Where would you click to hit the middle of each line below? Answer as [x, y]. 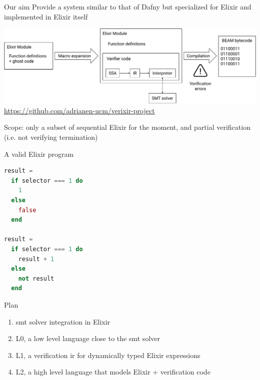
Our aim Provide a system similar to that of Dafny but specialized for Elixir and [128, 6]
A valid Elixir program [39, 154]
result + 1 [36, 259]
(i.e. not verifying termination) [51, 137]
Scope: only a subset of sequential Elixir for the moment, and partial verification [127, 127]
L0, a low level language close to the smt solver [88, 338]
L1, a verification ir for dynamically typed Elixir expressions [108, 355]
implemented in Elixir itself [46, 16]
